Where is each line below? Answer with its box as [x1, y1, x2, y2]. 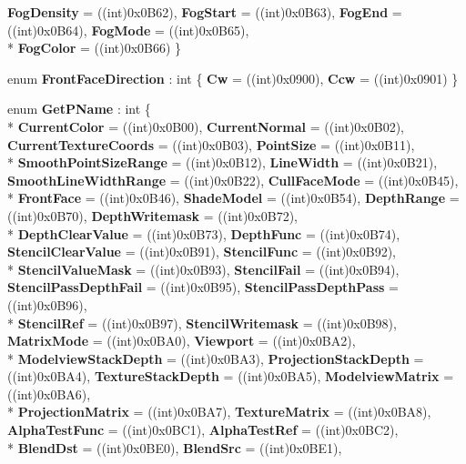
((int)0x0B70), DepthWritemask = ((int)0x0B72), [7, 206, 298, 225]
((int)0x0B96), [7, 295, 87, 314]
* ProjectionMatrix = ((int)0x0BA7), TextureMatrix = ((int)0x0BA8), [7, 402, 431, 421]
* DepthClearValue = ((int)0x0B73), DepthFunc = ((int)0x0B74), [7, 224, 400, 243]
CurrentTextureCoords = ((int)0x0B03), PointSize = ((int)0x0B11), [7, 135, 415, 154]
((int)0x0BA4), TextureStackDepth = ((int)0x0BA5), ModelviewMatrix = [7, 367, 454, 386]
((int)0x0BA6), [7, 384, 91, 403]
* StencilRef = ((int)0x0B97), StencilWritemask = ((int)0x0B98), [7, 313, 397, 332]
